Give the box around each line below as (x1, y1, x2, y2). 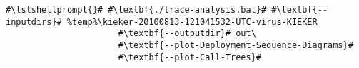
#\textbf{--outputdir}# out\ (118, 28, 256, 39)
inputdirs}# (6, 16, 62, 27)
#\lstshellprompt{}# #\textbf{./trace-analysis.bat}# (6, 5, 267, 15)
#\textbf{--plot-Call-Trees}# (118, 52, 261, 62)
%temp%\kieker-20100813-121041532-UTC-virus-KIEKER (66, 16, 318, 27)
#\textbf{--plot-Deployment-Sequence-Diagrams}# (118, 40, 353, 50)
